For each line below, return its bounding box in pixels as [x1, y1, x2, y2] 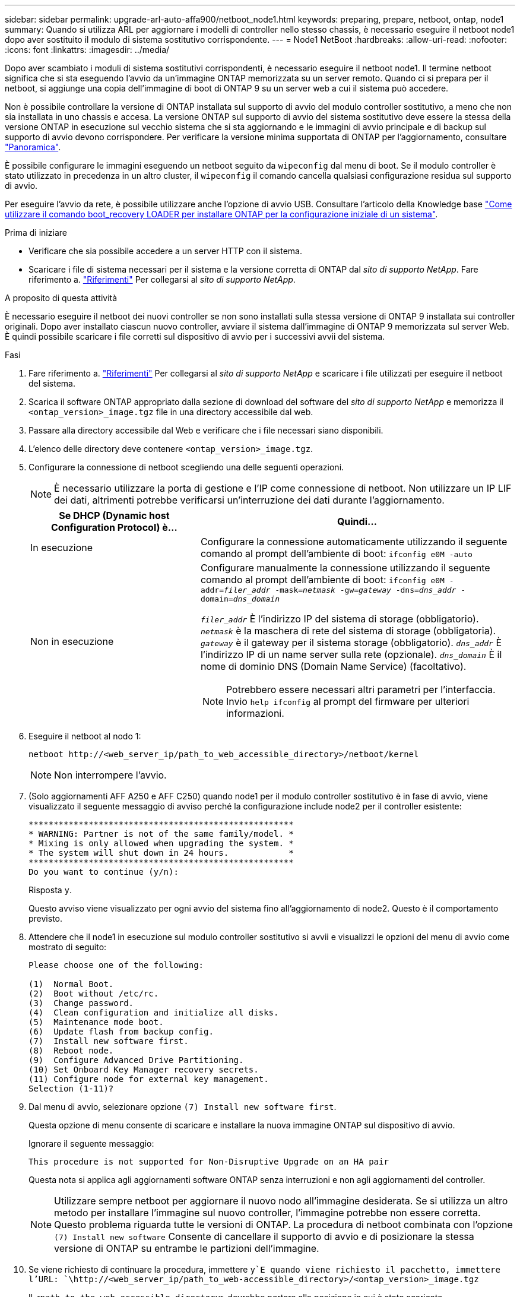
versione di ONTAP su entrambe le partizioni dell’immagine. [54, 1242, 319, 1254]
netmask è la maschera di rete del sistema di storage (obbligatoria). [200, 625, 496, 637]
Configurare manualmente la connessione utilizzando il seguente [200, 562, 490, 574]
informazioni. [226, 707, 284, 719]
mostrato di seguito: [28, 942, 107, 952]
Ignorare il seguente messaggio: [28, 1138, 154, 1149]
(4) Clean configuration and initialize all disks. [28, 1008, 279, 1017]
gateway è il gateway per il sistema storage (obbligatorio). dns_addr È [200, 637, 502, 648]
